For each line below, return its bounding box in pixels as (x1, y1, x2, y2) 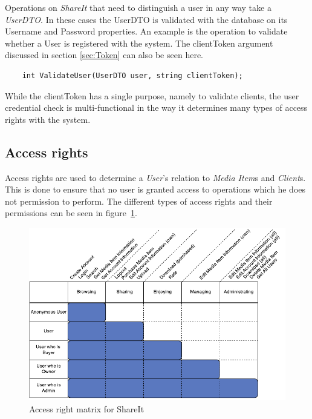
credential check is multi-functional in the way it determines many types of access (5, 101, 308, 114)
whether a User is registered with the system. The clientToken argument (5, 36, 273, 49)
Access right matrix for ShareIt (29, 402, 145, 415)
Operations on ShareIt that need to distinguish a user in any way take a (5, 1, 271, 13)
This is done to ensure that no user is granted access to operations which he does (5, 183, 306, 196)
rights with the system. (5, 113, 91, 125)
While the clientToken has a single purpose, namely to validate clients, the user (5, 89, 299, 102)
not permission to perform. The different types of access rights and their (5, 194, 273, 207)
